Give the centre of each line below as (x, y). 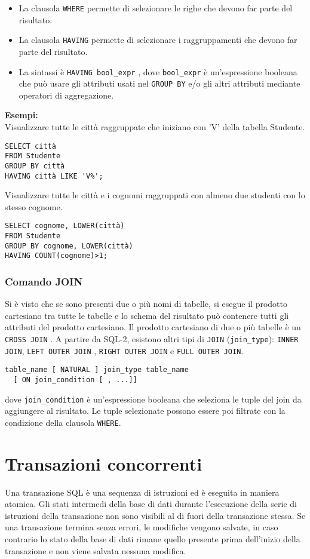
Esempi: (22, 115)
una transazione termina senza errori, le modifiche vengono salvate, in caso (142, 527)
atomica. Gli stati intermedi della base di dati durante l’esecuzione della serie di (151, 504)
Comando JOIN (44, 281)
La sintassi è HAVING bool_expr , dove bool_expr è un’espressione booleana (158, 71)
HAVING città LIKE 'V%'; (54, 176)
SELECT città (30, 146)
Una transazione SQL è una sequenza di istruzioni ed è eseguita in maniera (142, 492)
